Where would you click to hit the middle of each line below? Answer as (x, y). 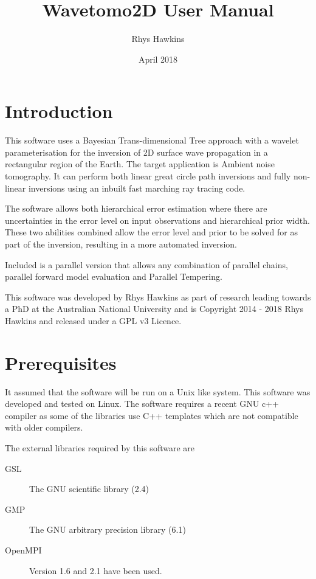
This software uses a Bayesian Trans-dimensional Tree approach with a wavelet (152, 140)
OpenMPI (23, 550)
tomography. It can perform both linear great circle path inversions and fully (148, 176)
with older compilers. (44, 427)
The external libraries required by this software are (100, 448)
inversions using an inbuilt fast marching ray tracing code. (137, 188)
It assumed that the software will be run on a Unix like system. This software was (158, 391)
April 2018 (158, 59)
